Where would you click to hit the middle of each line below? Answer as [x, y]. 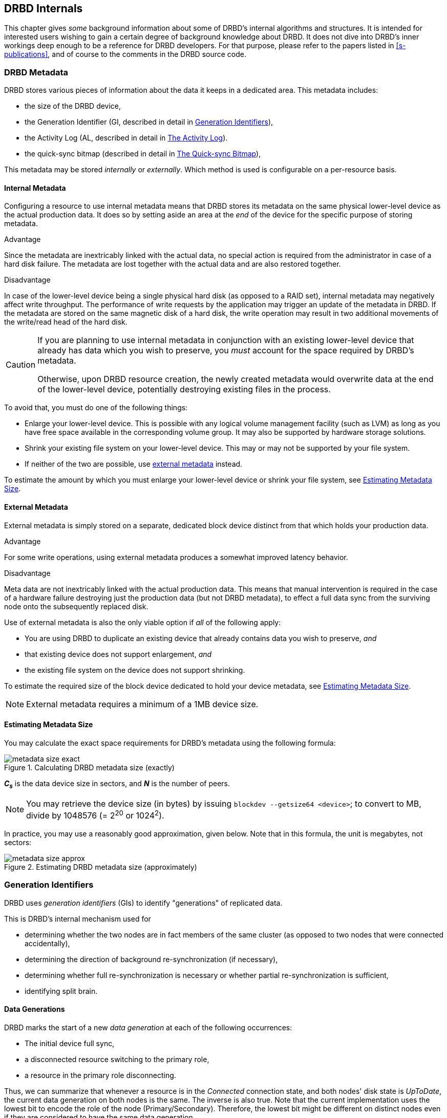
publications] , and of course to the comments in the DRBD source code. [125, 54]
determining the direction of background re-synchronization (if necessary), [151, 959]
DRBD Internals [44, 8]
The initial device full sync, [70, 1043]
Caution [21, 365]
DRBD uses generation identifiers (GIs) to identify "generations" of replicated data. [143, 903]
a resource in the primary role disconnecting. [100, 1075]
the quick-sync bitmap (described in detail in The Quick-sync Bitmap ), [143, 154]
